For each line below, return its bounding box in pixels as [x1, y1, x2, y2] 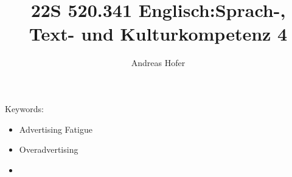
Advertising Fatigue [19, 122, 92, 135]
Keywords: [5, 102, 44, 115]
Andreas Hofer [131, 56, 186, 69]
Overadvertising [19, 143, 78, 156]
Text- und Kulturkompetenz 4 [29, 21, 288, 46]
